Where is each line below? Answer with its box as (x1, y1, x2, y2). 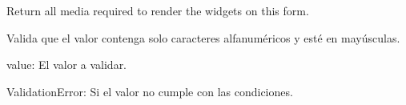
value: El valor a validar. (6, 56, 127, 73)
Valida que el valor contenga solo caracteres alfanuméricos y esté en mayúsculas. (6, 29, 400, 46)
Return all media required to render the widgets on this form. (6, 2, 309, 18)
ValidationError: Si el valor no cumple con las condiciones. (6, 83, 293, 99)
